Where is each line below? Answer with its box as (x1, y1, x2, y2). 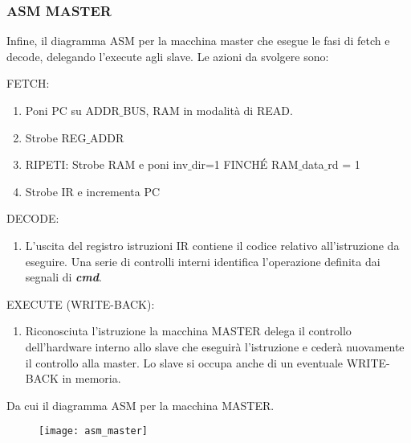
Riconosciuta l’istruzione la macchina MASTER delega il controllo (25, 322, 352, 339)
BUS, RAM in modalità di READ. (123, 102, 293, 118)
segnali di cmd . (25, 269, 102, 285)
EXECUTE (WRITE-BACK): (6, 295, 155, 312)
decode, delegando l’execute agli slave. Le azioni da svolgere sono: (6, 47, 329, 64)
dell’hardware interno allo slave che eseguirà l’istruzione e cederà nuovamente (25, 338, 405, 355)
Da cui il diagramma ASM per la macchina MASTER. (6, 396, 275, 413)
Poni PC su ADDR (25, 102, 120, 118)
